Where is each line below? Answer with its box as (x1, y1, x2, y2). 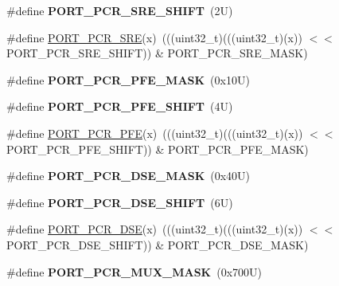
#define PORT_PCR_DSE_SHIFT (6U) (6, 194, 233, 210)
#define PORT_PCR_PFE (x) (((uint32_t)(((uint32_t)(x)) (6, 124, 303, 141)
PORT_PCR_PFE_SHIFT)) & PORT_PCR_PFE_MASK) (6, 140, 309, 157)
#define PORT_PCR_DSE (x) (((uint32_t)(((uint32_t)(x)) (6, 221, 303, 237)
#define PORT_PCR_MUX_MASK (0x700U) (6, 263, 263, 280)
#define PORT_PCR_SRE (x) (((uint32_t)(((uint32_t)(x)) (6, 29, 302, 45)
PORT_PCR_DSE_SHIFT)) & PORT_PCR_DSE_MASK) (6, 236, 309, 253)
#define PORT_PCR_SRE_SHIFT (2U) (6, 2, 233, 18)
